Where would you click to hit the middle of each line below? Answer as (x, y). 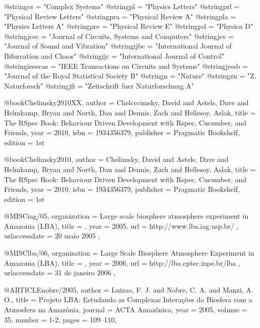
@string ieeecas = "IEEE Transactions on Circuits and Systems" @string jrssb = (126, 66)
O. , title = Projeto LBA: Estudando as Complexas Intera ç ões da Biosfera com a (128, 299)
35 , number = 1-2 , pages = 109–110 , (60, 319)
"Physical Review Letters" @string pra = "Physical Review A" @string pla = (120, 16)
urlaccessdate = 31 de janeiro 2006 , (60, 273)
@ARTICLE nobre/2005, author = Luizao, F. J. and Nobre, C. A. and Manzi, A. (129, 289)
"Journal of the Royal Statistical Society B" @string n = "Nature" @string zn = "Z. (130, 76)
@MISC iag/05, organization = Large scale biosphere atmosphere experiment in (126, 216)
